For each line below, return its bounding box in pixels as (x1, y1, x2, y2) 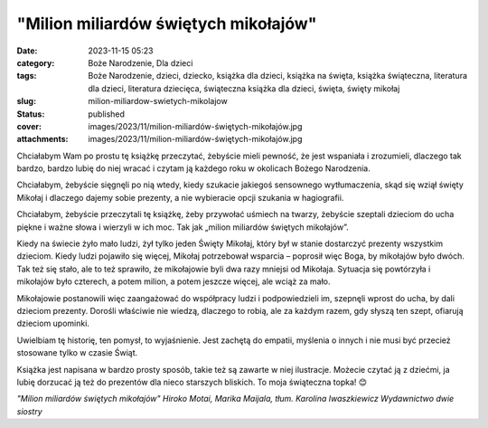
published (88, 109, 126, 119)
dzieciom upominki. (16, 318, 90, 329)
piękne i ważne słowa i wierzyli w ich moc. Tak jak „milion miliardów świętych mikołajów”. (16, 222, 350, 233)
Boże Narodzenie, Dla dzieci (88, 57, 193, 68)
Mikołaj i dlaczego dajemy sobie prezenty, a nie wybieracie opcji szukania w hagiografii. (16, 192, 344, 203)
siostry (16, 405, 42, 416)
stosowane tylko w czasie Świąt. (16, 347, 138, 358)
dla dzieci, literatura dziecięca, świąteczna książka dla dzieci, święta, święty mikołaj (88, 82, 400, 94)
